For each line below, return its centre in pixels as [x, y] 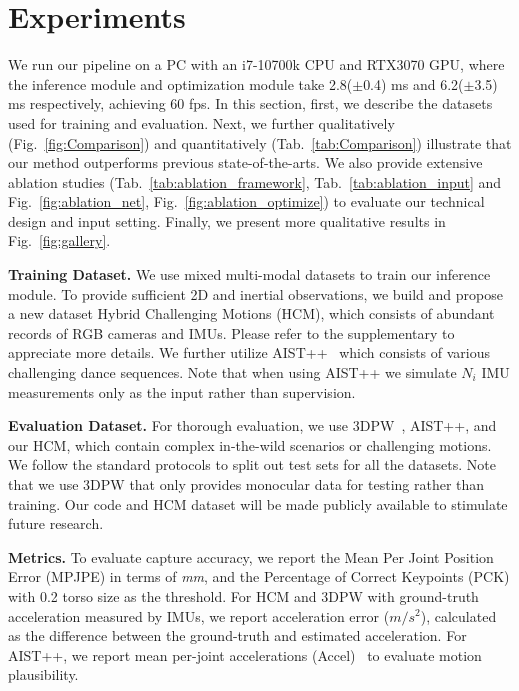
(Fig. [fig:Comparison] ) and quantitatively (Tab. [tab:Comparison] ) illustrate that [260, 142]
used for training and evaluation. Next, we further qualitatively [201, 122]
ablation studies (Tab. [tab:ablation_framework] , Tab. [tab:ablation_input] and [255, 181]
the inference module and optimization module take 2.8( [180, 83]
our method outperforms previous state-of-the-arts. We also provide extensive [245, 162]
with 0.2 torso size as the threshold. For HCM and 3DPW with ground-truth [243, 595]
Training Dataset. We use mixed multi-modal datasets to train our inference [249, 274]
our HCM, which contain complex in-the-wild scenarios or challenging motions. [250, 444]
